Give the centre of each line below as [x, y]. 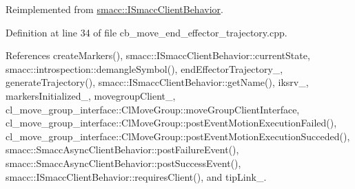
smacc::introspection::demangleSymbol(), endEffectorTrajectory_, [144, 68]
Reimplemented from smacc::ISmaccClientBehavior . [114, 9]
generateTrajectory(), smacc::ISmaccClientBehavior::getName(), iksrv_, [157, 82]
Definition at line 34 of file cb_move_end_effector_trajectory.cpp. [146, 32]
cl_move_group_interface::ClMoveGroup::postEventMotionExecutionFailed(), [171, 123]
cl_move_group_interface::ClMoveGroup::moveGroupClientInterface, [153, 109]
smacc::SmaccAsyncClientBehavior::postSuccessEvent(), [123, 163]
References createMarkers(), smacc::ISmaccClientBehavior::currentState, [158, 55]
